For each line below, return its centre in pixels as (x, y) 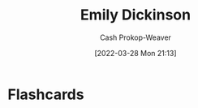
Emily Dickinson (136, 15)
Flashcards (46, 94)
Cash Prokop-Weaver (136, 37)
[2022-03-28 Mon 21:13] (136, 53)
